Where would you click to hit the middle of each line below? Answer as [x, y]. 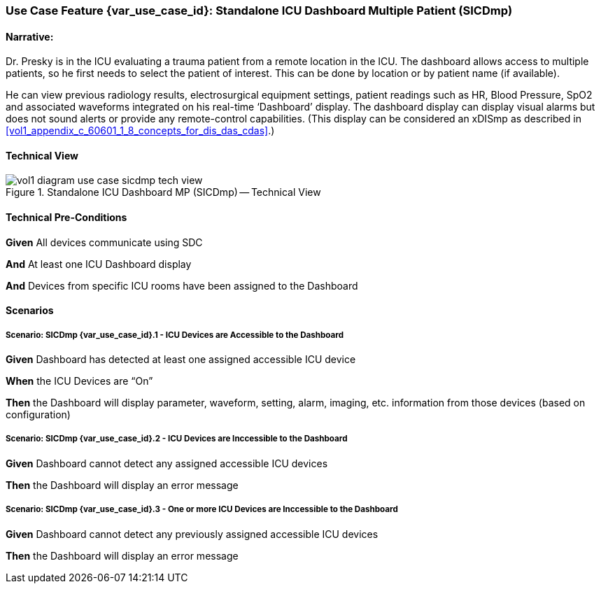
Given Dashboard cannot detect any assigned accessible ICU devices [167, 463]
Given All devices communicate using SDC [104, 242]
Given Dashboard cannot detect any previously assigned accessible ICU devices [192, 534]
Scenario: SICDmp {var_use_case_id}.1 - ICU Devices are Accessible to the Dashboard [175, 335]
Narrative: [30, 36]
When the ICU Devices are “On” [79, 381]
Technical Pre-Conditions [66, 218]
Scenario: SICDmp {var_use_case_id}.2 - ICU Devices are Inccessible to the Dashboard [177, 439]
